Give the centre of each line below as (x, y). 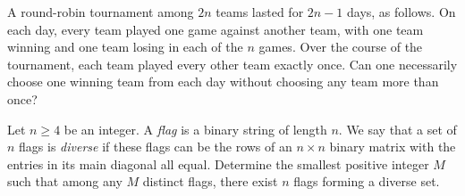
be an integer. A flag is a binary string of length (195, 129)
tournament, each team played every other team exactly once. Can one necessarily (232, 64)
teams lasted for (260, 12)
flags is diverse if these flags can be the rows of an (156, 147)
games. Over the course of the (341, 47)
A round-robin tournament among (101, 12)
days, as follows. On (401, 12)
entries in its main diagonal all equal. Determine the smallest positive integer (218, 163)
